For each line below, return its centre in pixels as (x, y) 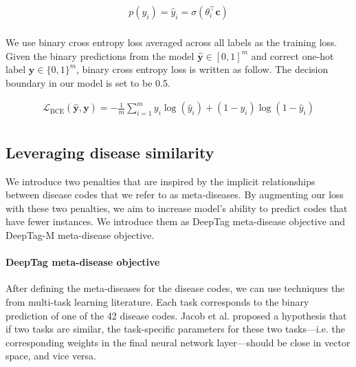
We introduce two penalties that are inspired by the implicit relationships (160, 181)
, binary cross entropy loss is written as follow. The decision (202, 69)
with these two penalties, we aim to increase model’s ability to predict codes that (177, 208)
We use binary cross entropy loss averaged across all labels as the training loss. (171, 42)
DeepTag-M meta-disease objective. (80, 235)
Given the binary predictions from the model (100, 55)
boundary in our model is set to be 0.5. (88, 82)
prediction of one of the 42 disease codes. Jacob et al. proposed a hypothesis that (176, 315)
